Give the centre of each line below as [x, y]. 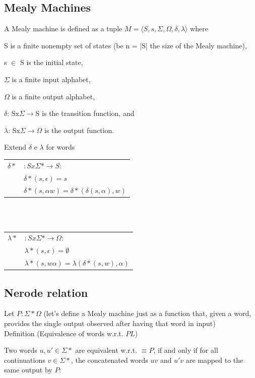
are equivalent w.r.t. [106, 350]
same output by [28, 370]
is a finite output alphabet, [53, 96]
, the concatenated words [109, 360]
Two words [21, 350]
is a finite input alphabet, [51, 79]
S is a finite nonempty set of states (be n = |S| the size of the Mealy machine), [125, 45]
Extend [15, 147]
